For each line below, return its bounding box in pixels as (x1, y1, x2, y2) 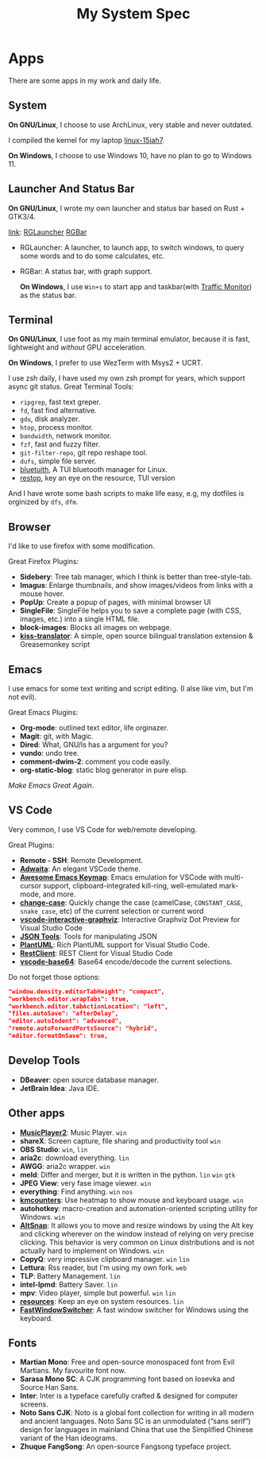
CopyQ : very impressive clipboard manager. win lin (19, 1254, 191, 1264)
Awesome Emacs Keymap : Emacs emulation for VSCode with (19, 872, 223, 882)
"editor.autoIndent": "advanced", (8, 1017, 123, 1025)
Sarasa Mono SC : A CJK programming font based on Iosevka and (19, 1374, 236, 1384)
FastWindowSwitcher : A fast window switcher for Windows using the (19, 1305, 249, 1314)
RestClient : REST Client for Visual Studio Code (19, 948, 173, 958)
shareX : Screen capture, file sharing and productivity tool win (19, 1136, 221, 1145)
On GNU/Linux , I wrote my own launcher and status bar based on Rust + (8, 203, 245, 213)
